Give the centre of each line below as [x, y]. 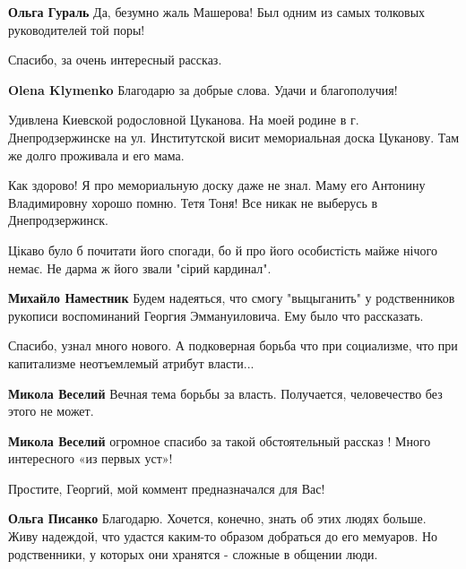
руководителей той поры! [77, 29]
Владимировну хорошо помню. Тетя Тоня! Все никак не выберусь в [193, 202]
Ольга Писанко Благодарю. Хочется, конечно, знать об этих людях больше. [217, 518]
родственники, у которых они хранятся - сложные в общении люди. [193, 553]
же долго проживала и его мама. [96, 155]
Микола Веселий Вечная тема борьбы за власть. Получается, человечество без [225, 393]
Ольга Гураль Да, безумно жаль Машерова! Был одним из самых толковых [217, 12]
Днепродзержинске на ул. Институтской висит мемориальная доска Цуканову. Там [234, 137]
